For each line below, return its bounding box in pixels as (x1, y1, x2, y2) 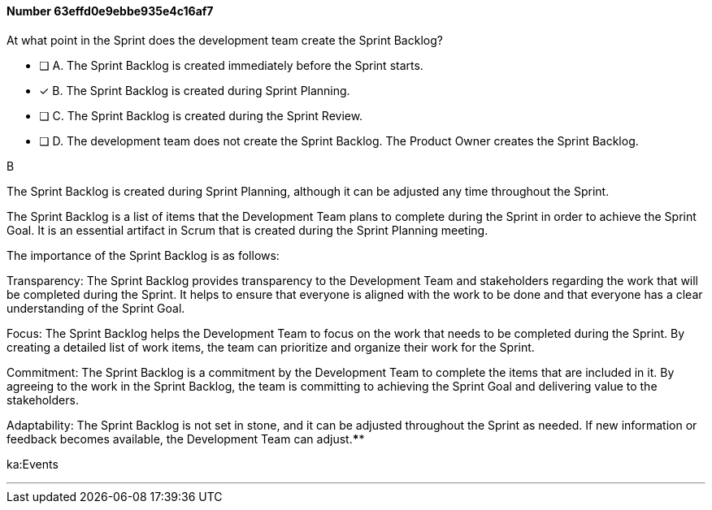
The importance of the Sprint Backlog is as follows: (7, 248, 280, 262)
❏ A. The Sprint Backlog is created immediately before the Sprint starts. (39, 58, 423, 72)
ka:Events (7, 456, 59, 471)
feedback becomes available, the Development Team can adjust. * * (7, 431, 365, 446)
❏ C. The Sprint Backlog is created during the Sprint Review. (39, 108, 363, 123)
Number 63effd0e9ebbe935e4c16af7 (7, 4, 214, 18)
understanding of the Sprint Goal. (7, 300, 185, 315)
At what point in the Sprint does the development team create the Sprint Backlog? (7, 32, 443, 47)
